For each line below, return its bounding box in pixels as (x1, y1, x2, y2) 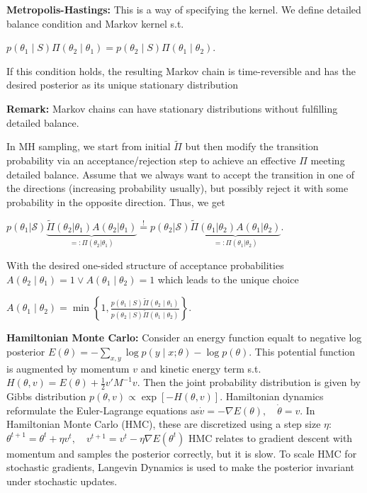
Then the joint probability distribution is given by (143, 375, 361, 390)
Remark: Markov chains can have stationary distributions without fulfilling (6, 101, 338, 115)
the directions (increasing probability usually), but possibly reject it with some (6, 181, 349, 195)
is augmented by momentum (6, 361, 130, 375)
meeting (310, 152, 345, 167)
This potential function (254, 344, 356, 358)
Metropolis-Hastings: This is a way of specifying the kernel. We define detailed (6, 2, 361, 16)
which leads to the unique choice (157, 271, 299, 286)
